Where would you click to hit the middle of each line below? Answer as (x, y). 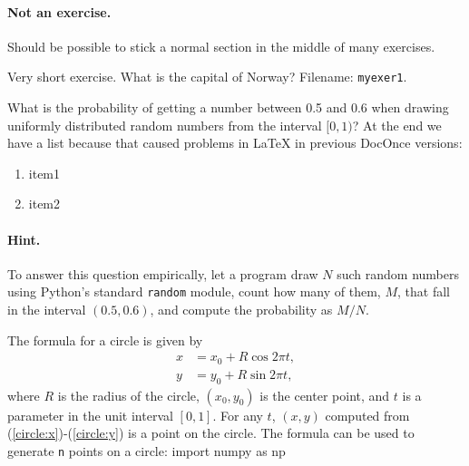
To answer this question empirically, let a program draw (163, 273)
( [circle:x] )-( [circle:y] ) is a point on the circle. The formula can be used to (211, 433)
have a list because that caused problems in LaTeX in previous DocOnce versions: (235, 143)
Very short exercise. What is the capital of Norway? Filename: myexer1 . (207, 77)
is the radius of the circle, (128, 395)
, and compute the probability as (241, 310)
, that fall (424, 291)
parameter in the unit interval (90, 415)
